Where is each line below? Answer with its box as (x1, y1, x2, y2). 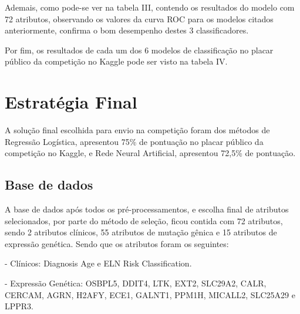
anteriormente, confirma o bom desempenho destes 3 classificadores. (5, 24, 249, 36)
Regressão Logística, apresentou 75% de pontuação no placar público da (5, 135, 264, 147)
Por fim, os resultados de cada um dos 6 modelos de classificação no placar (5, 43, 274, 56)
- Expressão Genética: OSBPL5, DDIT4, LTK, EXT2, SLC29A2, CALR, (5, 277, 267, 289)
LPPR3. (5, 300, 34, 312)
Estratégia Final (5, 90, 137, 114)
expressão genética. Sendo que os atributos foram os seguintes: (5, 237, 229, 249)
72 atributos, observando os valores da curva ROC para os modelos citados (5, 12, 274, 25)
